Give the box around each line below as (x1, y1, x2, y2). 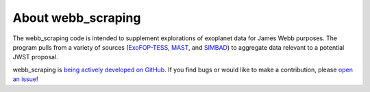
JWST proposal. (12, 53, 58, 61)
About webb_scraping (12, 10, 141, 25)
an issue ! (12, 75, 38, 83)
